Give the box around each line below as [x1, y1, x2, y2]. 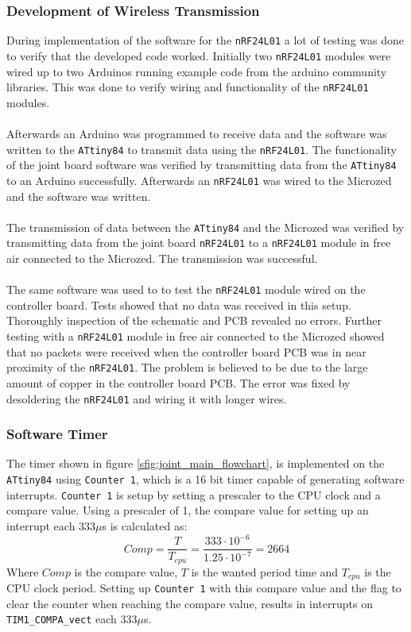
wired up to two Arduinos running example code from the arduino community [6, 63, 387, 79]
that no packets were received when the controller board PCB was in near [6, 343, 366, 360]
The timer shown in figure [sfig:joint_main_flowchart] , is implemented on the [6, 455, 385, 472]
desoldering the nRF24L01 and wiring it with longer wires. [6, 390, 287, 407]
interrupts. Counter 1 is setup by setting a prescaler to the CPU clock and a [6, 486, 381, 503]
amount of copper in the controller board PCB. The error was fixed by [6, 374, 351, 391]
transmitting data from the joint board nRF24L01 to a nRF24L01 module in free [6, 234, 391, 251]
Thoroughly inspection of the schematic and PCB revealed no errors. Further [6, 312, 382, 329]
